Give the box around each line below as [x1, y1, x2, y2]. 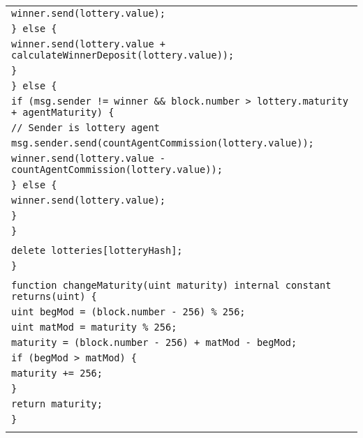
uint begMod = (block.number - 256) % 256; [11, 306, 246, 317]
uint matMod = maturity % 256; [11, 322, 177, 333]
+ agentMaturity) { [11, 107, 114, 118]
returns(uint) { [11, 291, 97, 302]
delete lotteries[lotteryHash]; [11, 245, 183, 256]
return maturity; [11, 398, 103, 409]
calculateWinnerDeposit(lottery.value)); [11, 50, 235, 61]
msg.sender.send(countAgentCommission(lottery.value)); [11, 137, 314, 149]
